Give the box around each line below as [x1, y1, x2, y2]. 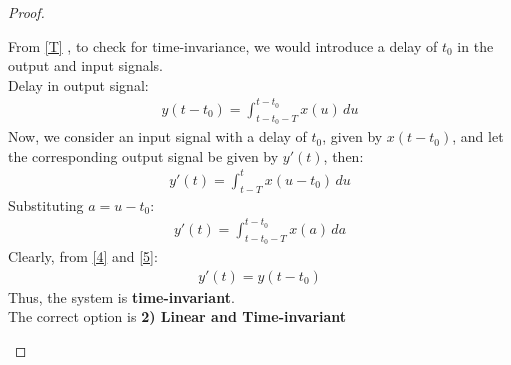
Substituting [8, 194, 84, 215]
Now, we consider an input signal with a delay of [8, 126, 307, 147]
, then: [323, 145, 364, 166]
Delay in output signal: [8, 74, 149, 95]
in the [457, 35, 494, 56]
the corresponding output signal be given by [8, 145, 279, 166]
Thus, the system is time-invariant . [8, 286, 235, 307]
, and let [452, 126, 504, 147]
